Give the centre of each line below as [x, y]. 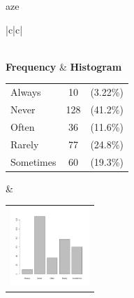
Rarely [25, 144]
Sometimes [33, 161]
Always [26, 92]
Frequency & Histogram [64, 66]
